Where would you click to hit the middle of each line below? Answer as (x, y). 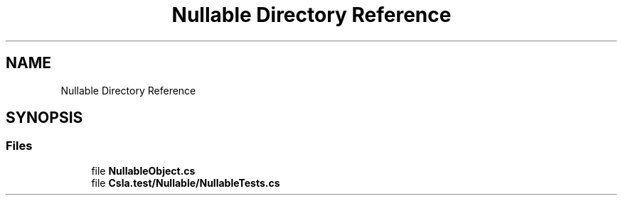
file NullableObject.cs (143, 170)
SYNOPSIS (44, 118)
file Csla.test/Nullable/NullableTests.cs (186, 183)
